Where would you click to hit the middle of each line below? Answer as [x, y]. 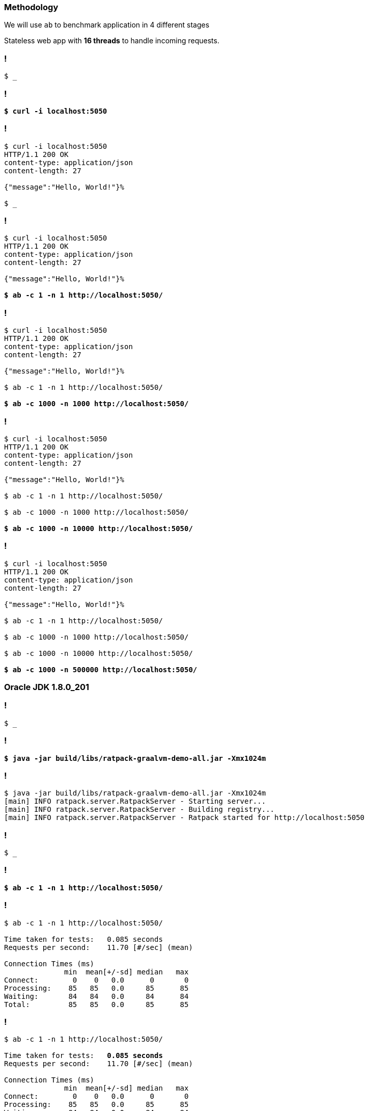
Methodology [31, 7]
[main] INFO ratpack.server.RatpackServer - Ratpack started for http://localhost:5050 [185, 818]
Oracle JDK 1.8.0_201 [47, 687]
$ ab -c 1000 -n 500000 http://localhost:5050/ [101, 669]
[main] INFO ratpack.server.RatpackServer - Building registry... [139, 810]
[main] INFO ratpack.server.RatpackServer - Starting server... [135, 801]
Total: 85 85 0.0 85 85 [96, 1004]
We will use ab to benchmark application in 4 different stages [107, 25]
